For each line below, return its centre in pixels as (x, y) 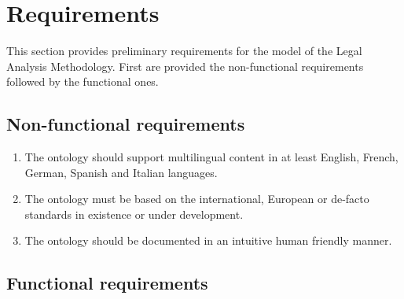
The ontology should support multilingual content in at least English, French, (211, 157)
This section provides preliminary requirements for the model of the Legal (184, 51)
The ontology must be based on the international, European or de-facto (197, 199)
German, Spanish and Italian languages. (121, 172)
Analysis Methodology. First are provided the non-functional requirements (185, 66)
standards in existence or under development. (134, 214)
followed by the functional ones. (83, 81)
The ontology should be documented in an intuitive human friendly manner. (208, 240)
